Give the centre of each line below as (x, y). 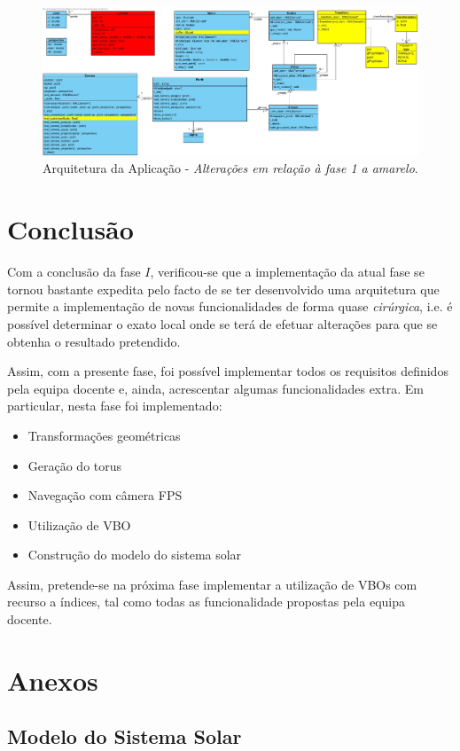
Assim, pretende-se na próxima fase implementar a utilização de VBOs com (212, 584)
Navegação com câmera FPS (105, 495)
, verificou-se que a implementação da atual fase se (287, 272)
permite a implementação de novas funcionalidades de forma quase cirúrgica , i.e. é (230, 306)
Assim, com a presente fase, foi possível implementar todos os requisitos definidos (228, 371)
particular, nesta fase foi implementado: (115, 406)
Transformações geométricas (104, 435)
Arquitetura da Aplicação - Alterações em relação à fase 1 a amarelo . (230, 168)
